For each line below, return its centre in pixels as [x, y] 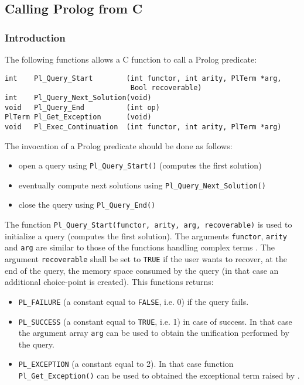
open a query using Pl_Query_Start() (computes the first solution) [140, 165]
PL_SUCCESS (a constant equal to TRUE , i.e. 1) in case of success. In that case [155, 321]
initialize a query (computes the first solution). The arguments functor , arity [146, 236]
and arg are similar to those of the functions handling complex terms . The [140, 247]
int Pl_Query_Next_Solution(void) [78, 97]
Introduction [35, 37]
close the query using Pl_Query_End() [87, 204]
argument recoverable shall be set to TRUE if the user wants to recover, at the [146, 259]
